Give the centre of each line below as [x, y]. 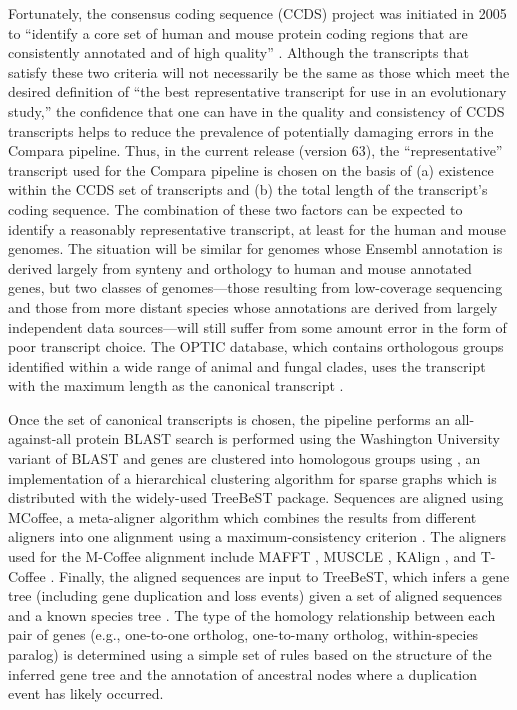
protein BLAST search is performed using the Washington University [287, 438]
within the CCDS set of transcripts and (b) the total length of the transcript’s [248, 189]
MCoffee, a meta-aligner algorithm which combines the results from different [242, 516]
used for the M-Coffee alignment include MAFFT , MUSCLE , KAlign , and [242, 556]
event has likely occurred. [86, 693]
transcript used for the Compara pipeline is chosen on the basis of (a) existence [251, 169]
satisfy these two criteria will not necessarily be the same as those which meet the [259, 71]
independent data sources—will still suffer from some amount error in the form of [257, 326]
